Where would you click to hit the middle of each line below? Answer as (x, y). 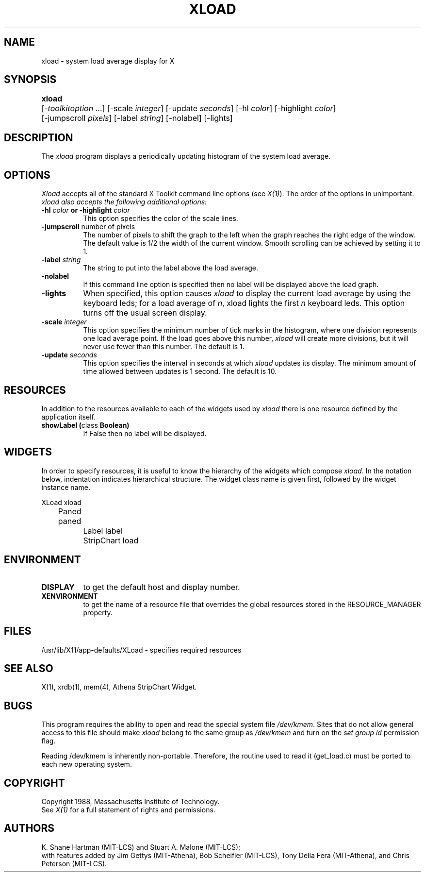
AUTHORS (29, 828)
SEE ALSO (29, 668)
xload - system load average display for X (108, 61)
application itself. (68, 417)
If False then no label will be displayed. (145, 433)
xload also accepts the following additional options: (124, 202)
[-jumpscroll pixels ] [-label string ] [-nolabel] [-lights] (137, 118)
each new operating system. (87, 764)
